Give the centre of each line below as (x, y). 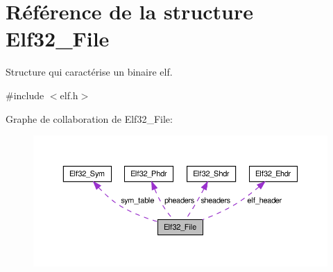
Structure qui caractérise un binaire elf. (89, 72)
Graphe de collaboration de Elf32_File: (89, 118)
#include (25, 95)
